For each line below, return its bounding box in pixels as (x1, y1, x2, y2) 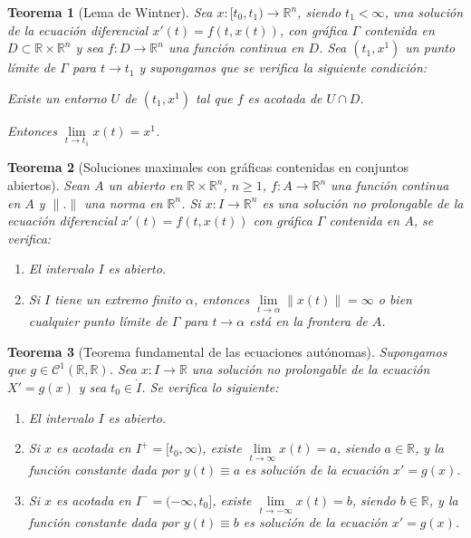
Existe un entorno (7, 88, 107, 107)
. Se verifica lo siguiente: (141, 377, 279, 396)
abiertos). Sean (7, 176, 90, 194)
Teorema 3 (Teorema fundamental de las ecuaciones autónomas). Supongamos (7, 341, 447, 360)
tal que (195, 88, 233, 107)
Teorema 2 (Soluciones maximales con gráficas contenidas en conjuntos (7, 158, 409, 177)
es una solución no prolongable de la (262, 193, 464, 212)
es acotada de (247, 88, 322, 107)
